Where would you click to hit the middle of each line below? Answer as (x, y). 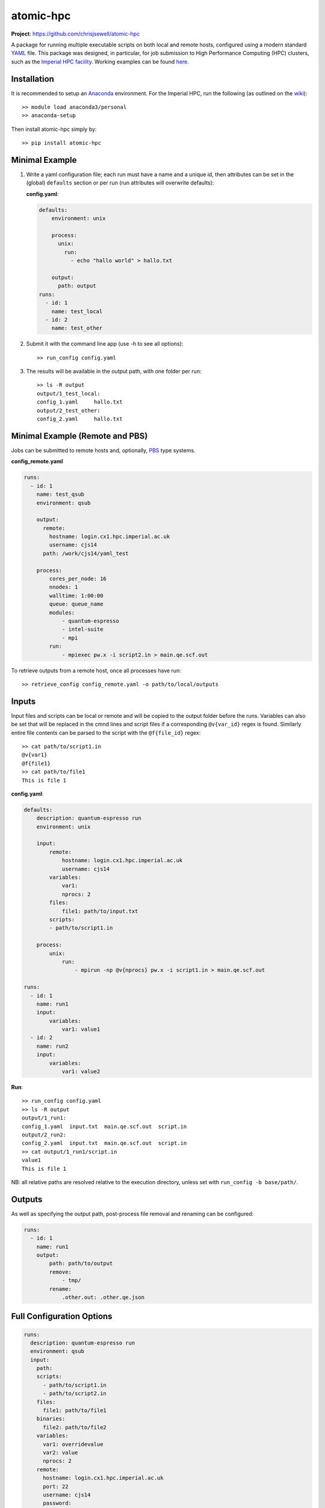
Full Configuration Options (62, 1316)
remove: (60, 1272)
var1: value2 (81, 1072)
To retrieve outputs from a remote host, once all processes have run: (96, 670)
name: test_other (77, 328)
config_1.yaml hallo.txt (80, 402)
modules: (62, 613)
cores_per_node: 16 (78, 579)
